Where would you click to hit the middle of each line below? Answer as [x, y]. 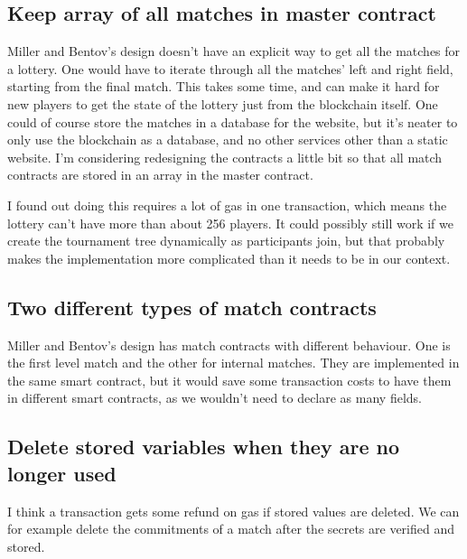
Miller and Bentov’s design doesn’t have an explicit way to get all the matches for [234, 51]
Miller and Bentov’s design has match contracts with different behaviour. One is [229, 345]
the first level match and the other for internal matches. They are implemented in [233, 363]
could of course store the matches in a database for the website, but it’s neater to [233, 121]
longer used [62, 473]
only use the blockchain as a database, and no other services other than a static [228, 140]
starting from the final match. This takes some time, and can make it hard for [224, 86]
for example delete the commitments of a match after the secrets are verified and [231, 529]
